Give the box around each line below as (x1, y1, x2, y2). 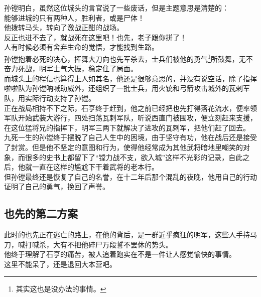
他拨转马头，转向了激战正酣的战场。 (4, 22, 123, 33)
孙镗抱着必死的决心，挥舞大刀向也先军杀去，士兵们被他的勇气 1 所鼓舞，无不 (4, 52, 253, 64)
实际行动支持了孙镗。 (25, 93, 95, 103)
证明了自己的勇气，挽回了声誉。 (4, 181, 109, 192)
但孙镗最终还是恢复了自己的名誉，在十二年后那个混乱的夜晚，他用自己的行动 (4, 171, 257, 182)
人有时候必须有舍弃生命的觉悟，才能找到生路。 (4, 42, 159, 52)
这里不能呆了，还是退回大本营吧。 (4, 258, 116, 269)
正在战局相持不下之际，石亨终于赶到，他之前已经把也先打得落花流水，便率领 (4, 102, 257, 113)
